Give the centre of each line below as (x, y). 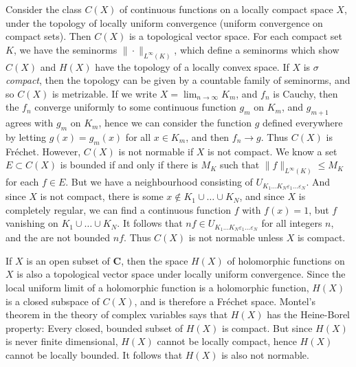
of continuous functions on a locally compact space (226, 9)
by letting (26, 137)
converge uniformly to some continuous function (135, 107)
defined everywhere (303, 123)
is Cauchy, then (305, 93)
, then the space (155, 260)
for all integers (292, 223)
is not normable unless (236, 237)
